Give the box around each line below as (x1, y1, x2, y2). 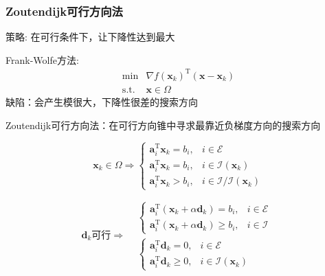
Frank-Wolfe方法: (5, 52, 79, 67)
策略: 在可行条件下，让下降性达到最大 (5, 30, 175, 44)
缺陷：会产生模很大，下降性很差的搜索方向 (5, 94, 198, 108)
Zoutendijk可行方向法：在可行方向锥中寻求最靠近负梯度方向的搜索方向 (5, 117, 321, 132)
